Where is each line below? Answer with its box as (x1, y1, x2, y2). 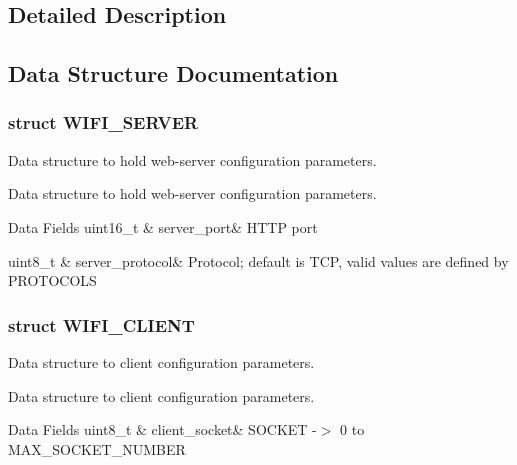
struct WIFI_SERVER (8, 110, 199, 135)
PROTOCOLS (8, 270, 97, 291)
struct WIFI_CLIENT (8, 312, 195, 337)
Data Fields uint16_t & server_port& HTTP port (8, 216, 318, 237)
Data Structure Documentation (8, 58, 339, 89)
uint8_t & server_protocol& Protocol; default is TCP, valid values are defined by (8, 250, 509, 271)
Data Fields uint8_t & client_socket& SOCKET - (8, 419, 317, 440)
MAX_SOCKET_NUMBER (8, 438, 186, 459)
